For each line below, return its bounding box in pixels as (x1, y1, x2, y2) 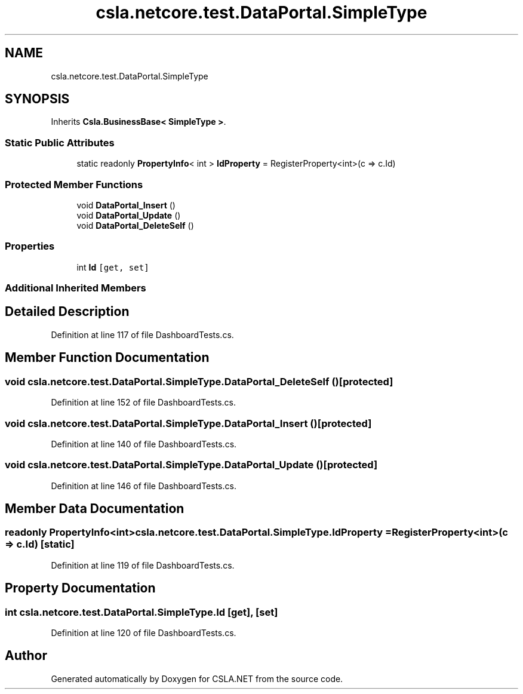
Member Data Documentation (5, 501, 184, 517)
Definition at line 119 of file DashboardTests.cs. (51, 560, 235, 570)
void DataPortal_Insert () (76, 199, 176, 210)
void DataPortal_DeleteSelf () (76, 220, 194, 231)
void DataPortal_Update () (76, 210, 181, 220)
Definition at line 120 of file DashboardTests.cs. (51, 628, 236, 638)
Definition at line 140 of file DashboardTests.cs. (51, 438, 237, 449)
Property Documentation (5, 581, 156, 596)
